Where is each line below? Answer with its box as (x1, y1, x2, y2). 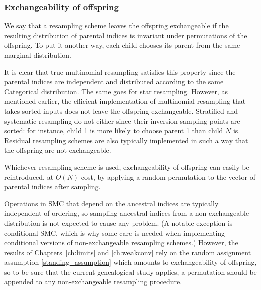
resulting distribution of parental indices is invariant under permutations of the (4, 30, 247, 40)
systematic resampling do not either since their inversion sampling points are (4, 115, 240, 126)
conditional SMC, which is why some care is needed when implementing (4, 227, 225, 238)
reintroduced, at (4, 171, 54, 182)
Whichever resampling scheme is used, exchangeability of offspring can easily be (4, 161, 249, 172)
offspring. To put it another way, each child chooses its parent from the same (4, 40, 240, 50)
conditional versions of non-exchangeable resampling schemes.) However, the (4, 237, 238, 248)
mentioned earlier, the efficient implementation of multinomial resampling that (4, 96, 246, 106)
